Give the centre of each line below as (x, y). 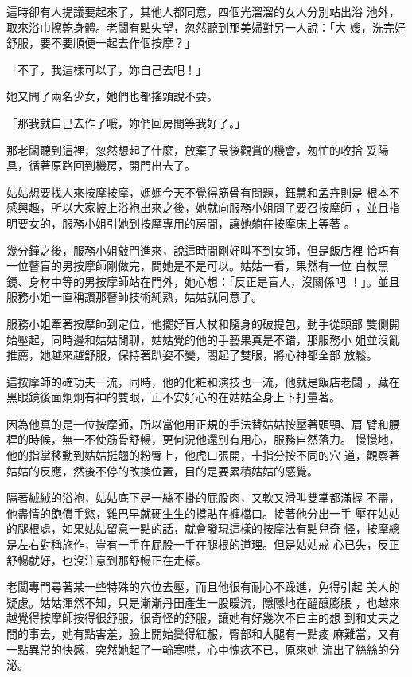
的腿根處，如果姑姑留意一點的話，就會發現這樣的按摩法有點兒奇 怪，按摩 (198, 528)
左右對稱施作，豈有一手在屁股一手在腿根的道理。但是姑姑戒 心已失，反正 (208, 544)
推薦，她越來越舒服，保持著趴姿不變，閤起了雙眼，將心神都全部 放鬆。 (192, 355)
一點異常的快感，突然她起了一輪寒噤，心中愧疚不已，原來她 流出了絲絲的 (198, 649)
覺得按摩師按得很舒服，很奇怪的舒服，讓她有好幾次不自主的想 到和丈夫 (203, 618)
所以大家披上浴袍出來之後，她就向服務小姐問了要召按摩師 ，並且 (220, 207)
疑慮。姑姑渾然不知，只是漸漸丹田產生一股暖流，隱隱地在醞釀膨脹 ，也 (192, 602)
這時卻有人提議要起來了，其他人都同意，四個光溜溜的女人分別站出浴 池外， (203, 11)
